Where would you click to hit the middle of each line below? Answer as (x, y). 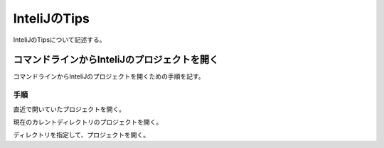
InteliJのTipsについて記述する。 (59, 40)
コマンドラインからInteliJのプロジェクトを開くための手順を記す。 (109, 76)
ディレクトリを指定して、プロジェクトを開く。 (81, 135)
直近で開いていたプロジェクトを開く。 (69, 109)
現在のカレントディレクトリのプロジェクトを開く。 (88, 122)
